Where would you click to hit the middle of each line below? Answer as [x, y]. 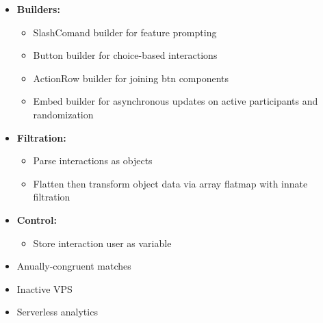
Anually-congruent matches [74, 266]
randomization [63, 114]
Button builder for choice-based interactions [125, 55]
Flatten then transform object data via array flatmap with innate [170, 183]
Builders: [38, 9]
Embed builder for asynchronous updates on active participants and [176, 101]
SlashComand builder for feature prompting [125, 32]
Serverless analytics [57, 312]
